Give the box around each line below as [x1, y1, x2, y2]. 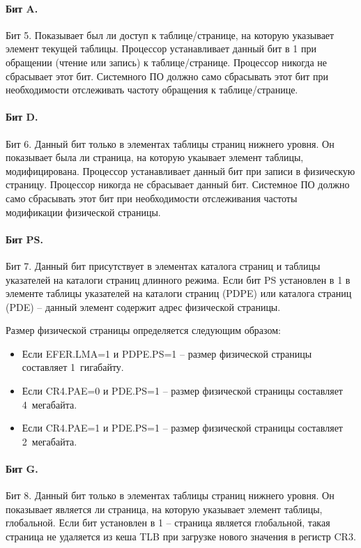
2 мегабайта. [22, 434, 77, 448]
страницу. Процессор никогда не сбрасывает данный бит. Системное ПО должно [6, 177, 350, 192]
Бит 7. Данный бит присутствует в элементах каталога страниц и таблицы [6, 258, 321, 273]
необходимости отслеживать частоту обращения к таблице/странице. [6, 82, 298, 97]
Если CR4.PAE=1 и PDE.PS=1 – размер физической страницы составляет [22, 420, 343, 435]
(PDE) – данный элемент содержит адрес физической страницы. [6, 299, 281, 314]
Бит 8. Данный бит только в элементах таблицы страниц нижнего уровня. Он [6, 488, 335, 503]
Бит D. [6, 109, 38, 124]
